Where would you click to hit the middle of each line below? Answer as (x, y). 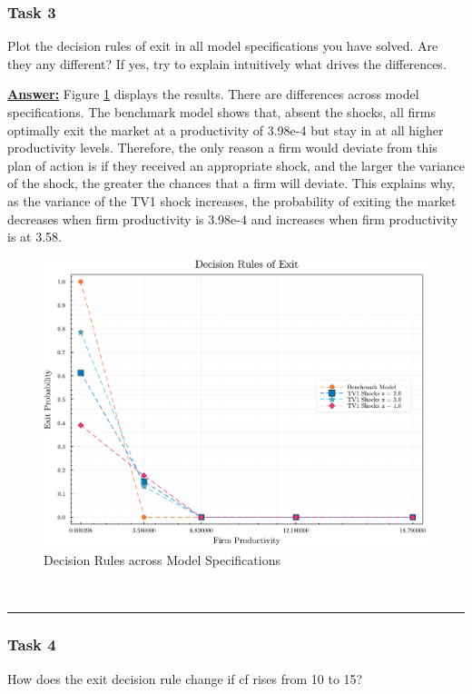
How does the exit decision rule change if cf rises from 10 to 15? (185, 678)
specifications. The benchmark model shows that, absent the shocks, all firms (221, 112)
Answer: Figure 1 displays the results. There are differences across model (213, 94)
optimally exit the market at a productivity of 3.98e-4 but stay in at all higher (226, 129)
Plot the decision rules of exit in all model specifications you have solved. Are (223, 46)
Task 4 (32, 644)
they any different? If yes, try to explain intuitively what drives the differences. (227, 63)
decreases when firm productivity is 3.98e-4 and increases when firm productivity (233, 218)
